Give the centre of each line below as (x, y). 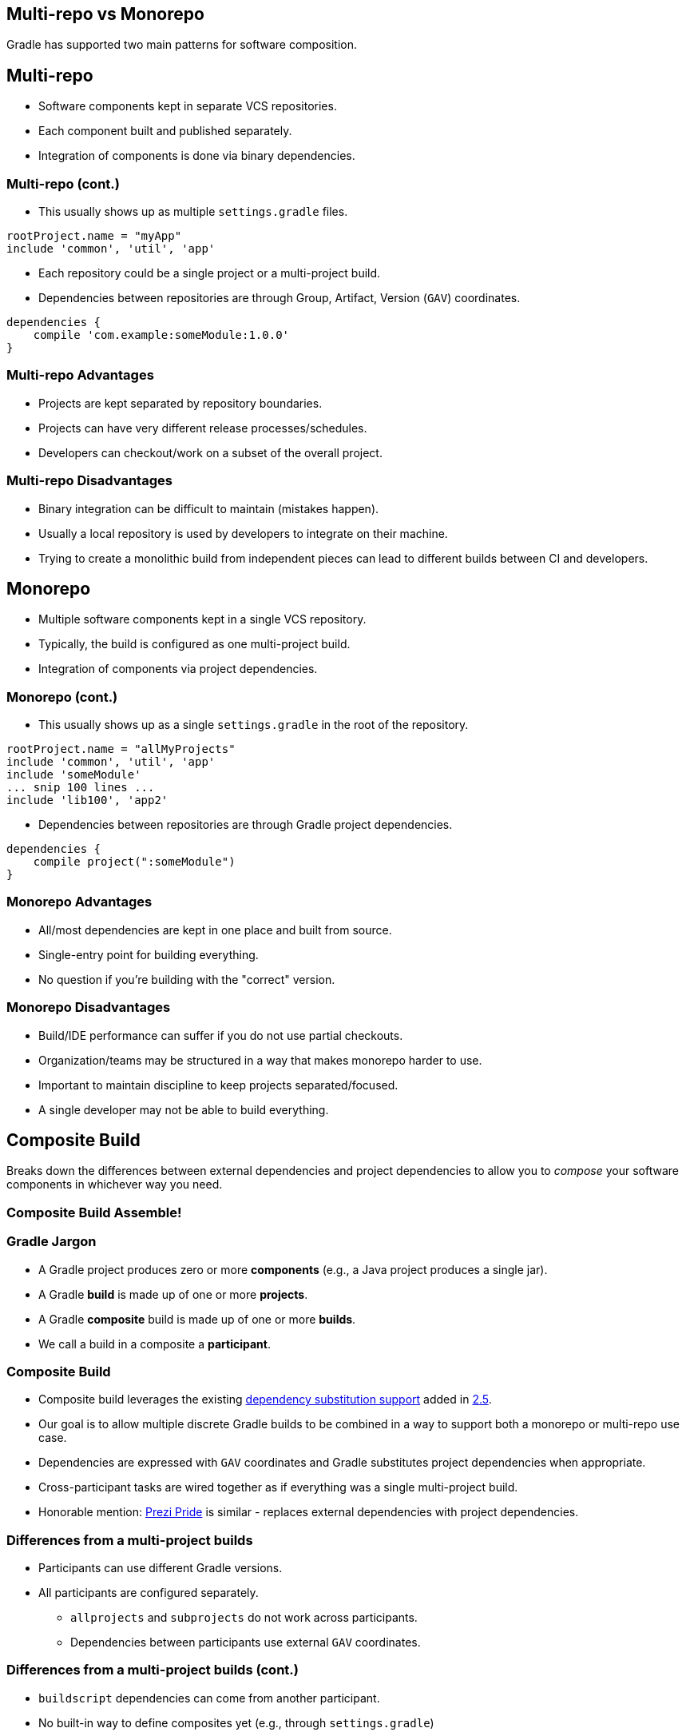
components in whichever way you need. (115, 1185)
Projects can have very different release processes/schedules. (203, 428)
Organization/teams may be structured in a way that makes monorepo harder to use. (260, 1060)
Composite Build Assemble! (94, 1212)
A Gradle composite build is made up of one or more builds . (197, 1319)
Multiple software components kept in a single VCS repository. (202, 619)
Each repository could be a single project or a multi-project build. (210, 273)
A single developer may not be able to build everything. (184, 1109)
